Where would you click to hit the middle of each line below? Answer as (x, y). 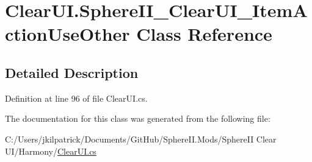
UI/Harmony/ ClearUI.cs (51, 151)
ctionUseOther (67, 34)
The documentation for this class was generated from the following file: (138, 118)
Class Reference (204, 34)
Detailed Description (72, 72)
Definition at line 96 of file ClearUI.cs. (76, 98)
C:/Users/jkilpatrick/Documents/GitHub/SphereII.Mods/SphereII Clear (141, 139)
